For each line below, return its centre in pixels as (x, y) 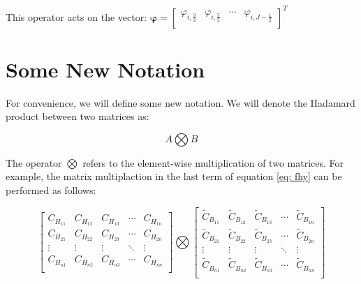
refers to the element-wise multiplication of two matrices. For (213, 162)
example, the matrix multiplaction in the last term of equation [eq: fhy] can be (174, 176)
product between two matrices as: (78, 116)
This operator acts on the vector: (76, 16)
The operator (34, 162)
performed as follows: (51, 190)
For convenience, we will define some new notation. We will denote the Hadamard (180, 102)
